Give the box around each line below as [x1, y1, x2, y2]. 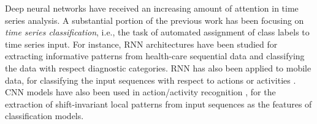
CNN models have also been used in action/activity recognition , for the [5, 86, 276, 98]
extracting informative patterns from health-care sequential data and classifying [5, 49, 305, 62]
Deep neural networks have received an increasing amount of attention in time [5, 2, 299, 14]
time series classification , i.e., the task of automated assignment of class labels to [5, 26, 310, 38]
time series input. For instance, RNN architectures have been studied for [5, 37, 278, 50]
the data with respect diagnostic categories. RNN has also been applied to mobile [5, 61, 311, 74]
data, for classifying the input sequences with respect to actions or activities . [5, 73, 296, 86]
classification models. [5, 109, 84, 122]
